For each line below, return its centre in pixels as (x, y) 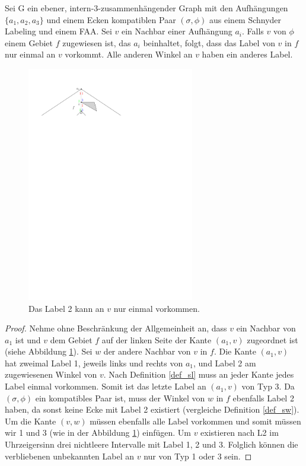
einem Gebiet (29, 42)
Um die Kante (31, 421)
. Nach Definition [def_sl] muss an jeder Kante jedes (199, 374)
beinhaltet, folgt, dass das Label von (209, 42)
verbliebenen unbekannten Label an (70, 456)
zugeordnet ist (272, 339)
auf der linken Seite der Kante (157, 339)
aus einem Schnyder (246, 19)
